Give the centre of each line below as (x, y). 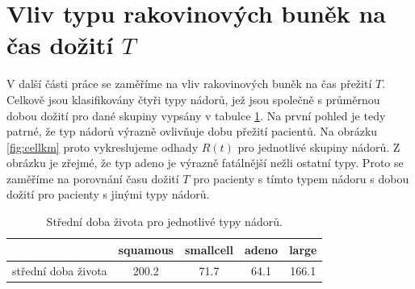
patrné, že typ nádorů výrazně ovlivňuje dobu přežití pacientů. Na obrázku (192, 131)
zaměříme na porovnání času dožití (93, 178)
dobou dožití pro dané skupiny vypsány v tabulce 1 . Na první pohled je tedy (196, 115)
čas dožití (60, 45)
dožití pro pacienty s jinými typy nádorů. (108, 194)
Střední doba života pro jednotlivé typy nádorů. (164, 222)
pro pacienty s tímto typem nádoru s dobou (301, 178)
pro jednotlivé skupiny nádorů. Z (319, 147)
